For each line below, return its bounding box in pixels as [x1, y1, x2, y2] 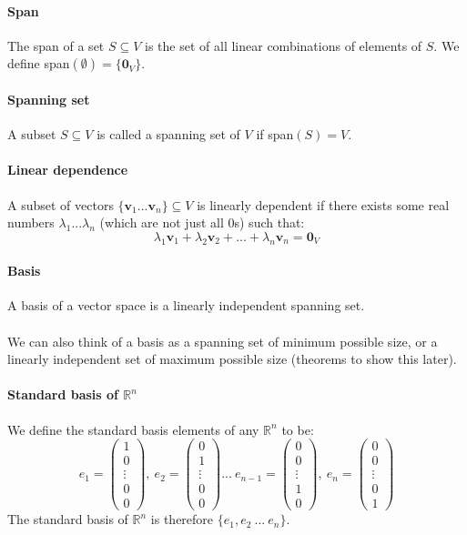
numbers [7, 213, 55, 232]
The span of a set [7, 35, 105, 55]
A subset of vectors [7, 195, 114, 214]
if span [256, 125, 294, 144]
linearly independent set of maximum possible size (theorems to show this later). [7, 349, 457, 368]
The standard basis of [7, 510, 128, 529]
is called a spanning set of [96, 125, 240, 144]
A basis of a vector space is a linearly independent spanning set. [7, 296, 365, 315]
